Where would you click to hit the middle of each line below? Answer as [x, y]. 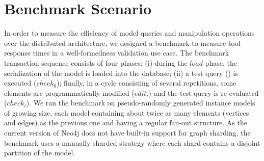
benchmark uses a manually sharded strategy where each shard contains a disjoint [132, 142]
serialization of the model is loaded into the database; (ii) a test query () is [121, 73]
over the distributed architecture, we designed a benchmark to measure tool [122, 43]
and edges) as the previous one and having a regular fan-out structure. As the [126, 123]
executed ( [20, 83]
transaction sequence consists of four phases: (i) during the [96, 62]
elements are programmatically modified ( [69, 92]
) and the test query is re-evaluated [204, 92]
